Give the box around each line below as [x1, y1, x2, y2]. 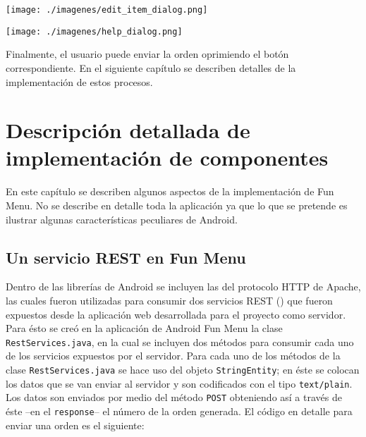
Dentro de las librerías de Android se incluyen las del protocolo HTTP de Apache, [6, 279, 361, 294]
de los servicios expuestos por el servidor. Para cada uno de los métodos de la [6, 348, 341, 363]
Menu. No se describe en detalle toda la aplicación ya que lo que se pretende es [6, 198, 348, 212]
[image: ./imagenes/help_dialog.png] [6, 26, 183, 37]
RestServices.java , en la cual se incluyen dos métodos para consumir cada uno [6, 334, 354, 349]
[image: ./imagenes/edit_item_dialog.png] [6, 5, 208, 15]
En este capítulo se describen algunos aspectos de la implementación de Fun [6, 184, 334, 199]
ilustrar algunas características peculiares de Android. [6, 211, 238, 226]
